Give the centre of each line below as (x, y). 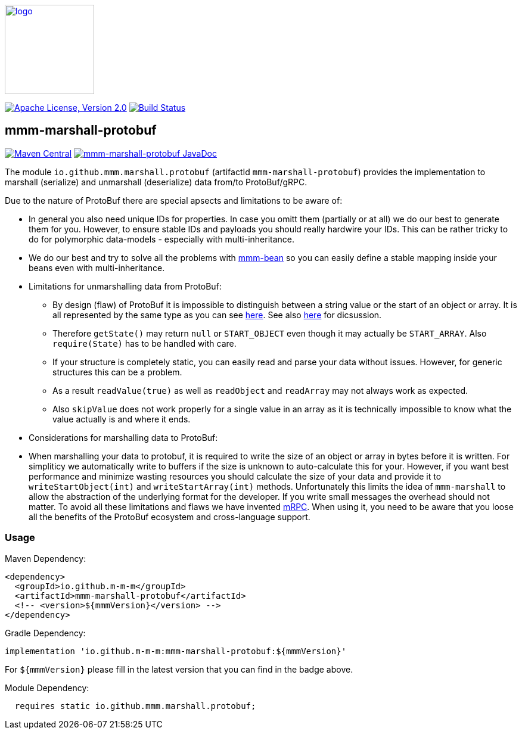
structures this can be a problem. (117, 372)
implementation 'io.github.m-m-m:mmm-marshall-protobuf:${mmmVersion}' (176, 651)
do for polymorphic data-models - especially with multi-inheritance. (162, 239)
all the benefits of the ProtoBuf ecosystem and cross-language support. (170, 517)
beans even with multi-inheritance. (97, 268)
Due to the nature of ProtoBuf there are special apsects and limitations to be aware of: (174, 200)
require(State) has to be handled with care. (145, 343)
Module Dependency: (47, 688)
